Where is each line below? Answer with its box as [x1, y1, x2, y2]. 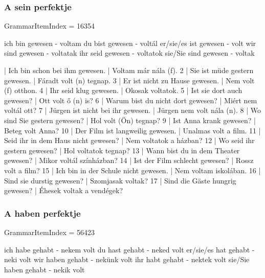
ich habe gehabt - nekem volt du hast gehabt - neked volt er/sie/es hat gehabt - [4, 244, 255, 254]
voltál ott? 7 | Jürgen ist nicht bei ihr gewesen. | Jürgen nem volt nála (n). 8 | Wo [4, 105, 261, 115]
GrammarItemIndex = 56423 [4, 226, 95, 237]
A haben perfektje [4, 206, 81, 219]
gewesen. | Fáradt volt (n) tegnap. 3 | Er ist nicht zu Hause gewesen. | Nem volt [4, 75, 255, 85]
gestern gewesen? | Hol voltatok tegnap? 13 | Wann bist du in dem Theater [4, 145, 240, 155]
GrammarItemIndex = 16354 [4, 20, 95, 31]
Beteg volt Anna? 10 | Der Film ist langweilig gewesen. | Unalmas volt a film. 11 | [4, 125, 261, 135]
